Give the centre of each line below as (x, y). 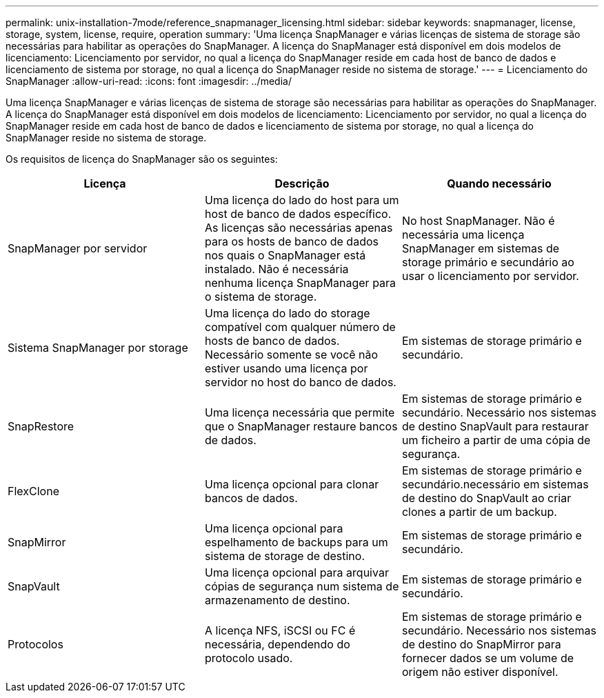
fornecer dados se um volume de (488, 658)
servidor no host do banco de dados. (300, 382)
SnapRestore (41, 426)
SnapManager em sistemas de (481, 248)
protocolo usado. (249, 658)
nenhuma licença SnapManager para (300, 283)
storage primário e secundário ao (488, 262)
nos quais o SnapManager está (285, 255)
